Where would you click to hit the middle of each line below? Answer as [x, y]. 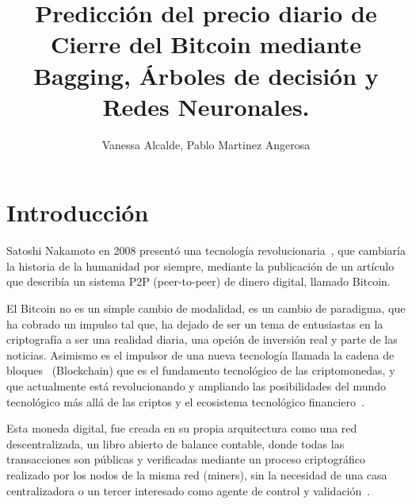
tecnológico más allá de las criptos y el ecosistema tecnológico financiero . [185, 401]
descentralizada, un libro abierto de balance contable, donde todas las [175, 443]
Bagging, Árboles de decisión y [206, 75]
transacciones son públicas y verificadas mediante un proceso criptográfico [186, 459]
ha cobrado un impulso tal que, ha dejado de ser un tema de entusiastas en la [195, 323]
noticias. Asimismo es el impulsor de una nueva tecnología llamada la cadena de [200, 354]
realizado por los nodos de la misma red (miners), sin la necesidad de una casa [197, 474]
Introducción [78, 212]
